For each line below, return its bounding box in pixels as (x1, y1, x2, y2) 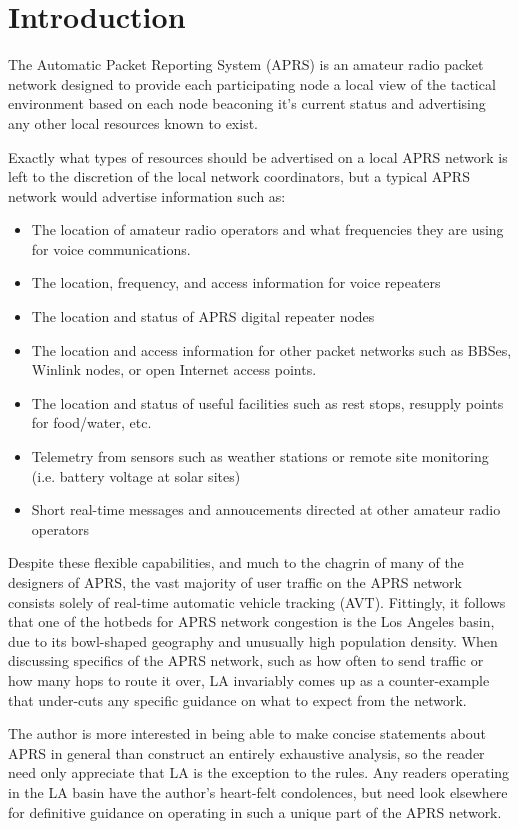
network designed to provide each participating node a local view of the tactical (8, 73, 496, 94)
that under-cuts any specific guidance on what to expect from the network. (8, 689, 467, 710)
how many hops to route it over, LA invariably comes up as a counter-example (8, 669, 490, 690)
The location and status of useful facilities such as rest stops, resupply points (31, 392, 504, 413)
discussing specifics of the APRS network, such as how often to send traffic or (8, 650, 484, 671)
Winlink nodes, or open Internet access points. (31, 359, 317, 380)
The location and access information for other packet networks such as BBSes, (31, 339, 512, 360)
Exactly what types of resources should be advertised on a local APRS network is (8, 146, 508, 167)
